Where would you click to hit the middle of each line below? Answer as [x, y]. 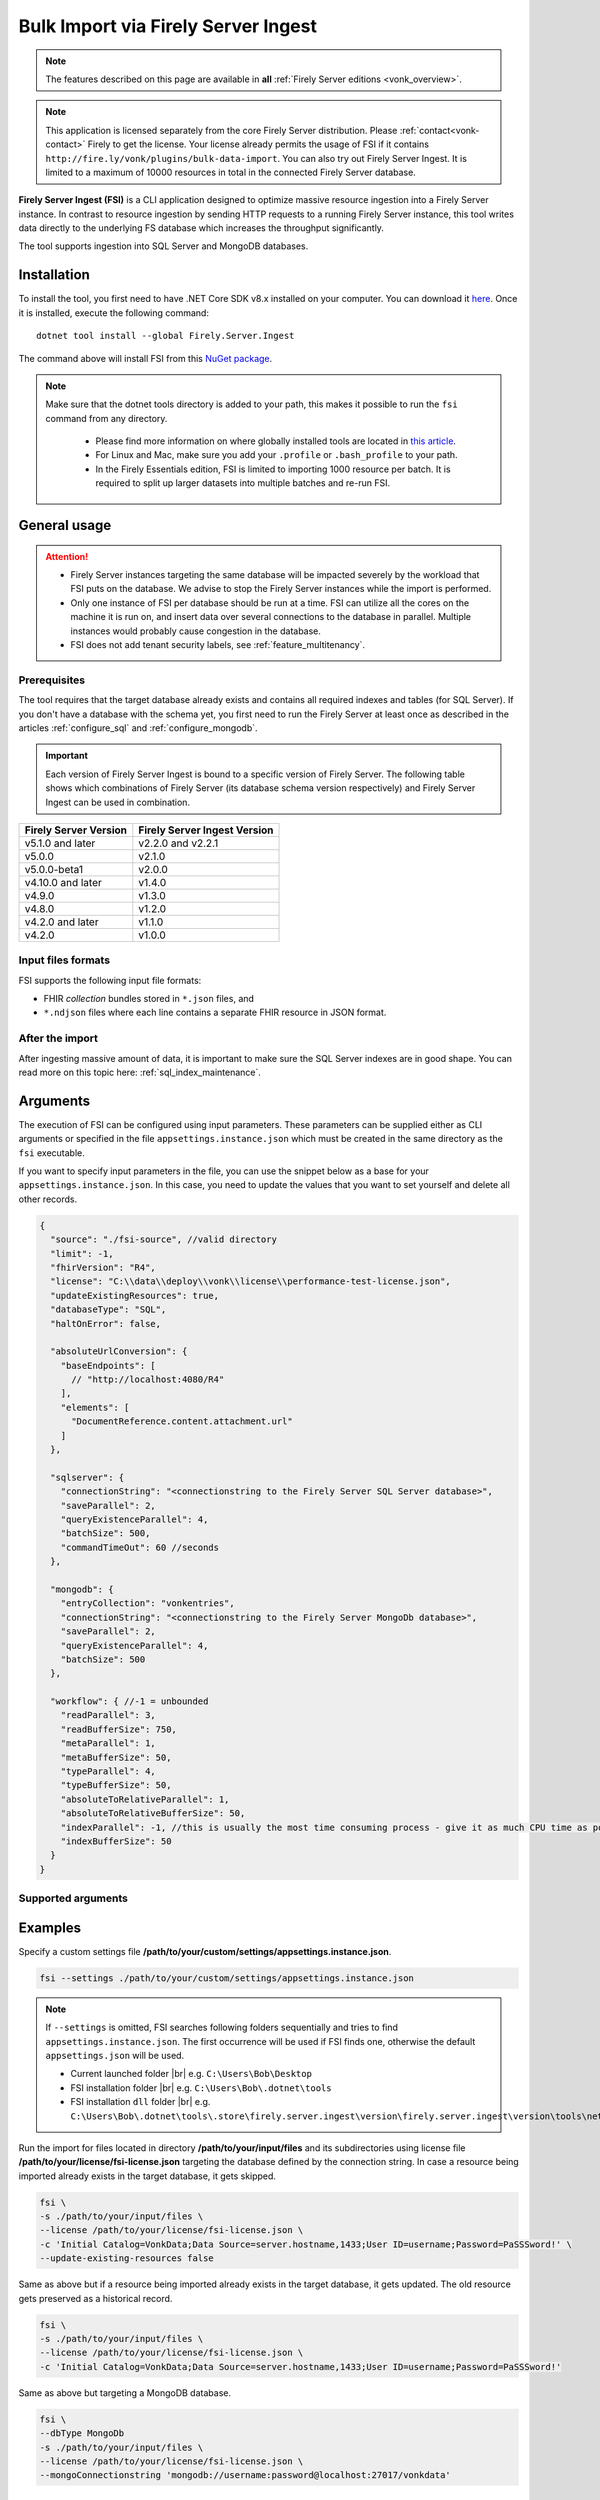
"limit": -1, [82, 1253]
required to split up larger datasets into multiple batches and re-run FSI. [242, 483]
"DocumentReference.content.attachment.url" [182, 1421]
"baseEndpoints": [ [108, 1365]
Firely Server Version [76, 830]
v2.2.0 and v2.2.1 [178, 843]
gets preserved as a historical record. [95, 2298]
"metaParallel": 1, [108, 1743]
